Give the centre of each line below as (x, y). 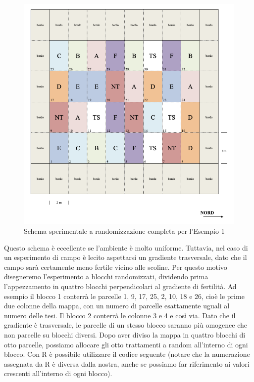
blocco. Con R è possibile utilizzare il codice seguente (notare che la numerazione (127, 354)
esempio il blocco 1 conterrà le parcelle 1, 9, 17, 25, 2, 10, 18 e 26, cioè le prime (124, 296)
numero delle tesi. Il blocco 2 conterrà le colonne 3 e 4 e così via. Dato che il (120, 315)
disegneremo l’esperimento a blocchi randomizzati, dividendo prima (106, 276)
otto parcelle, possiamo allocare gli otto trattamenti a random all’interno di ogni (126, 344)
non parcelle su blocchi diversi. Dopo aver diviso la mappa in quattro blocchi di (125, 334)
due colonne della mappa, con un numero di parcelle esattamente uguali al (117, 306)
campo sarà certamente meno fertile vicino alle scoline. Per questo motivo (116, 267)
